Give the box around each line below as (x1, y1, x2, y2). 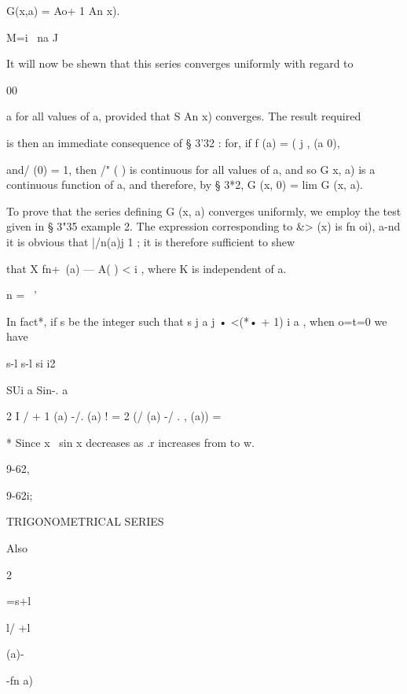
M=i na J (6, 28, 58, 45)
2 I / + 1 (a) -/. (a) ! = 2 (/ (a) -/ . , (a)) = (6, 408, 222, 424)
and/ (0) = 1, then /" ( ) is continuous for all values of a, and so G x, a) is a (6, 161, 376, 177)
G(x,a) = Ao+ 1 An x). (6, 2, 120, 18)
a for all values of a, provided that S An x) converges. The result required (6, 108, 361, 124)
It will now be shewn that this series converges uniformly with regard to (6, 55, 354, 72)
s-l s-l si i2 (6, 354, 56, 371)
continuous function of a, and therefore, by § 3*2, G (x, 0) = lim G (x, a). (6, 176, 363, 193)
